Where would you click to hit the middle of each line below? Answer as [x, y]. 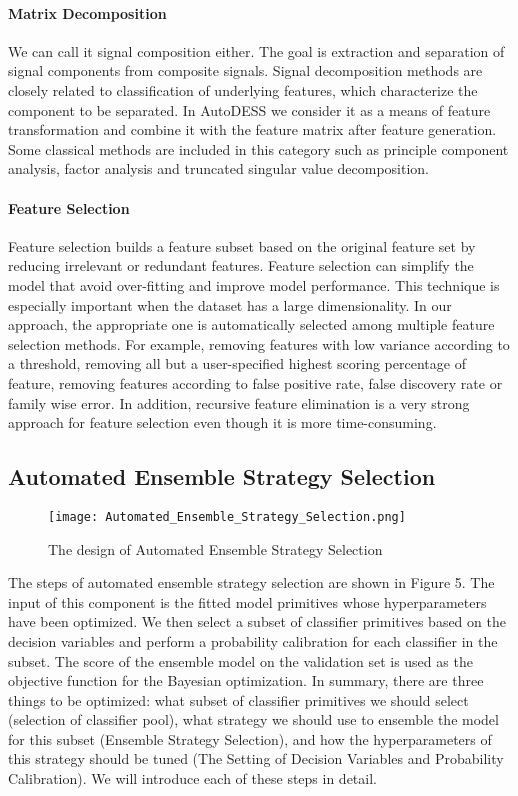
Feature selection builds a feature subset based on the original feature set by [242, 245]
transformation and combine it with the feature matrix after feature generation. [252, 129]
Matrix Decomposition [87, 12]
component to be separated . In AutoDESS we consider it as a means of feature [249, 109]
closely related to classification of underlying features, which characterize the [243, 89]
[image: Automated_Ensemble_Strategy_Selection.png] [227, 516]
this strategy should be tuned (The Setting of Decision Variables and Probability [256, 758]
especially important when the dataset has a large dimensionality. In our [230, 304]
